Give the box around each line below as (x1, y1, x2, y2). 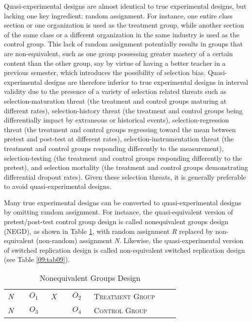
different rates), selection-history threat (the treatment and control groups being (4, 105, 243, 115)
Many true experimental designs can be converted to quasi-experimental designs (4, 197, 241, 207)
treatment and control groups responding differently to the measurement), (4, 143, 224, 153)
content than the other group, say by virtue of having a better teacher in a (4, 58, 226, 68)
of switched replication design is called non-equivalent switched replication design (4, 245, 245, 255)
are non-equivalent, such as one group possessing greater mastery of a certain (4, 48, 233, 58)
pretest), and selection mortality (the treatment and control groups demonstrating (4, 162, 248, 172)
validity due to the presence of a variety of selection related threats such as (4, 86, 226, 96)
